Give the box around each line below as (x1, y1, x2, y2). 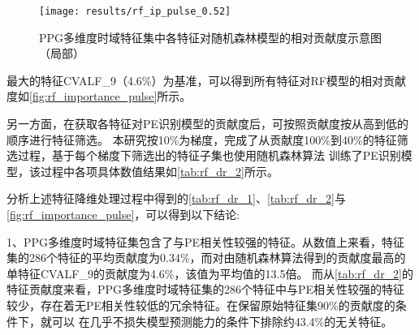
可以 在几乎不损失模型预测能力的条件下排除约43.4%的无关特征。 (51, 312, 393, 329)
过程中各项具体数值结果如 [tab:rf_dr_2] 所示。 (40, 162, 279, 179)
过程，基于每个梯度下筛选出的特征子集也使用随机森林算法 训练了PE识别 (17, 147, 401, 164)
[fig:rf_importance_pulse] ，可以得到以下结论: (6, 206, 240, 222)
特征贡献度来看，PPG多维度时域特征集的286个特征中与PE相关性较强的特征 (6, 281, 405, 298)
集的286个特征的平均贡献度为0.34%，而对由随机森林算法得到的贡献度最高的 (6, 249, 406, 266)
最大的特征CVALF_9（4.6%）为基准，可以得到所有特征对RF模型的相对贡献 (6, 71, 406, 88)
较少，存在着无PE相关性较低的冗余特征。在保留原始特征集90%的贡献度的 (6, 296, 395, 313)
